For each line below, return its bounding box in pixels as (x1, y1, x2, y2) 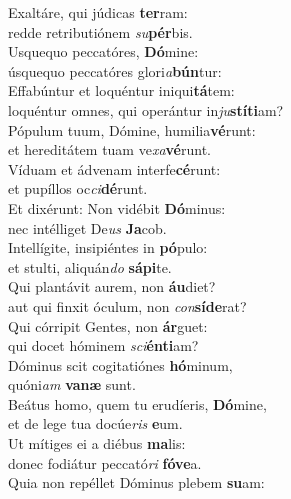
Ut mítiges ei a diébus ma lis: (8, 433, 186, 454)
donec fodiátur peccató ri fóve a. (8, 452, 202, 473)
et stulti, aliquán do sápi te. (8, 256, 172, 277)
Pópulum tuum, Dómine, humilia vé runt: (8, 119, 256, 140)
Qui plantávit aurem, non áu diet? (8, 276, 216, 297)
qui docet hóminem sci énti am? (8, 335, 199, 356)
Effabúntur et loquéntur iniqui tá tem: (8, 80, 235, 101)
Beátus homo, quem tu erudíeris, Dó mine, (8, 393, 267, 414)
